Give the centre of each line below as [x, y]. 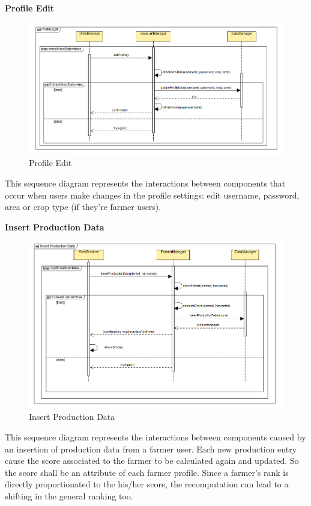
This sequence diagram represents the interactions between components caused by [155, 437]
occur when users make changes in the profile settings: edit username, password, [152, 195]
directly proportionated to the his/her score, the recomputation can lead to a [147, 484]
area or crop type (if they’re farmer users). [83, 207]
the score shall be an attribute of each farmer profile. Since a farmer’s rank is [147, 472]
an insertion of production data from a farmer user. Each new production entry [151, 449]
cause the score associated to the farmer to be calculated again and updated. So [152, 461]
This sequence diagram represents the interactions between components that [145, 183]
